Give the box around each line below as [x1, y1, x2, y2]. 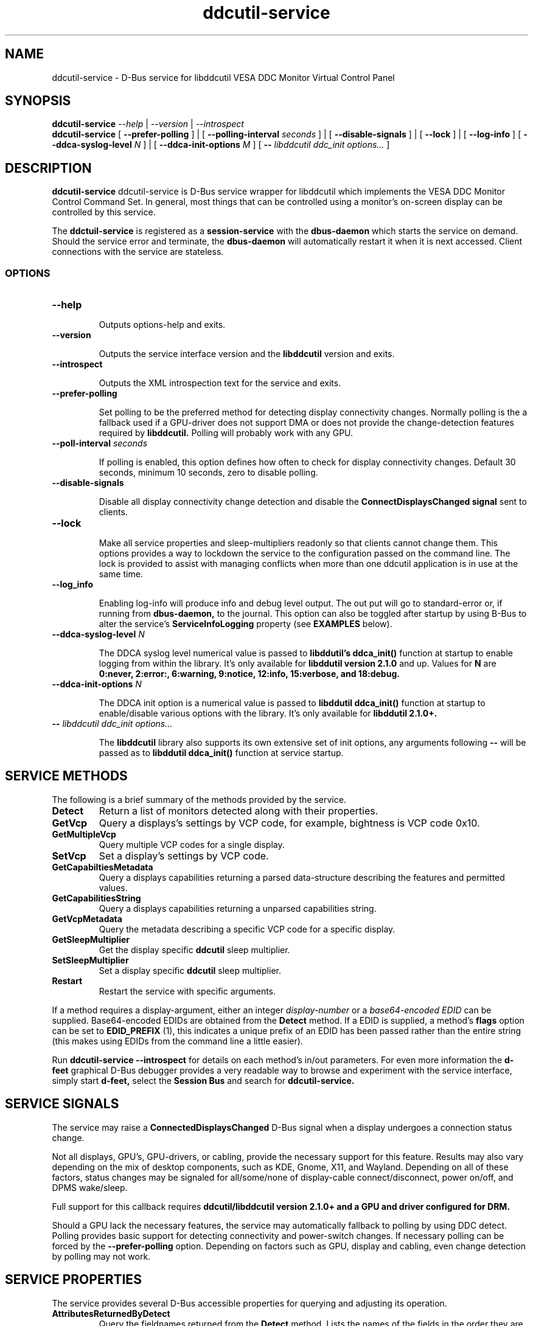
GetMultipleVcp [52, 828, 116, 839]
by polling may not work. [52, 1251, 151, 1262]
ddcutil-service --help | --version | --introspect [52, 119, 244, 130]
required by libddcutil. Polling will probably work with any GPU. [99, 428, 354, 439]
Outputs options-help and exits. [99, 319, 226, 330]
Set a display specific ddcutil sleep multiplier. [99, 965, 281, 976]
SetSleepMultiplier [52, 954, 129, 965]
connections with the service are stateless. [52, 246, 224, 257]
